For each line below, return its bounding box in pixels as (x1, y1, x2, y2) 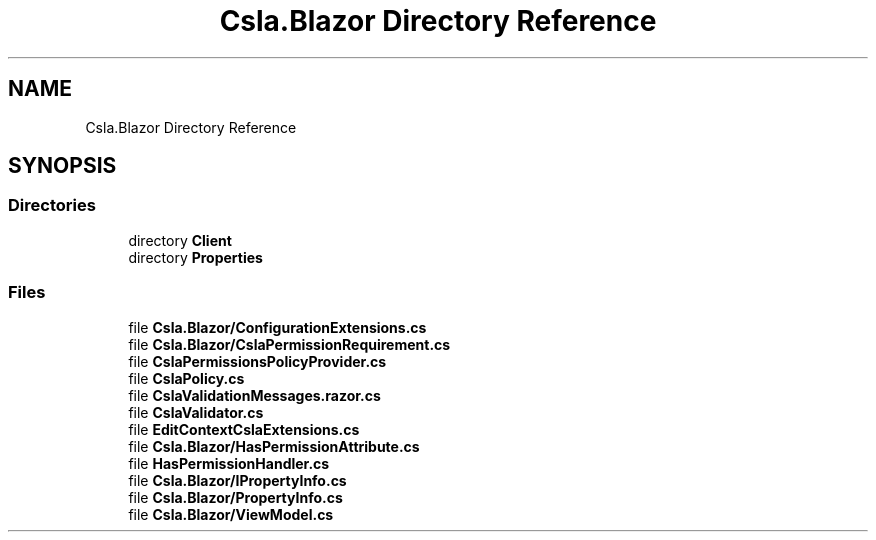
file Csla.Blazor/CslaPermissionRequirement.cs (128, 335, 451, 353)
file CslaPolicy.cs (128, 369, 245, 387)
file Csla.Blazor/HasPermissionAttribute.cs (128, 437, 420, 455)
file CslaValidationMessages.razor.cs (128, 386, 381, 404)
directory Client (128, 231, 232, 249)
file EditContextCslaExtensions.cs (128, 420, 360, 438)
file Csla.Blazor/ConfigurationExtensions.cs (128, 318, 427, 336)
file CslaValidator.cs (128, 403, 264, 421)
